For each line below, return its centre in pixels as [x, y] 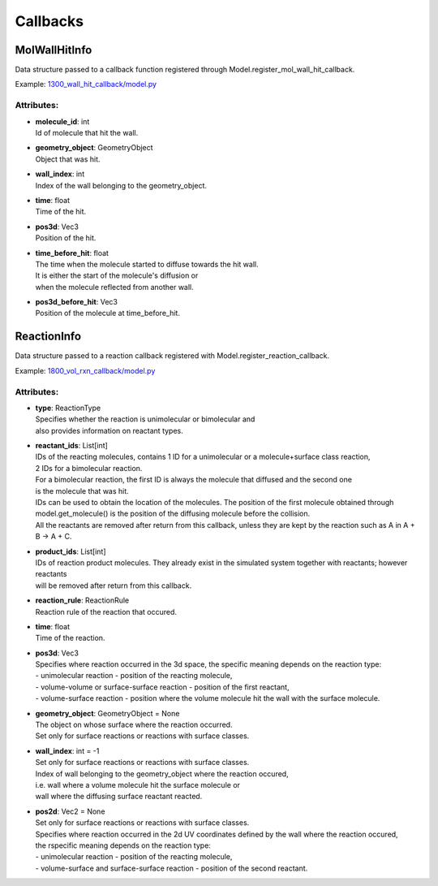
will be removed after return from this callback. [114, 586]
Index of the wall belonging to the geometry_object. [121, 185]
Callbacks [49, 21]
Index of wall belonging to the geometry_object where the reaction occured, [162, 774]
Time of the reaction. [70, 638]
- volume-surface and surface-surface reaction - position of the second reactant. [172, 868]
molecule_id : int [62, 121]
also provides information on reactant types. [109, 430]
